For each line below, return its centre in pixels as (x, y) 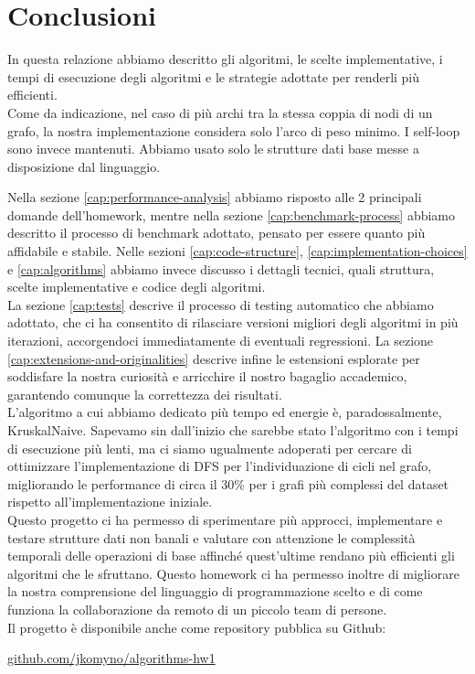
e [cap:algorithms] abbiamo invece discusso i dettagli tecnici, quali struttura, (221, 268)
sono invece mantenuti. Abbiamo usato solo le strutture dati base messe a (213, 149)
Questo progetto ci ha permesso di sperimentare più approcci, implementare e (225, 519)
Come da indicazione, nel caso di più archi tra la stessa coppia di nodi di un (220, 112)
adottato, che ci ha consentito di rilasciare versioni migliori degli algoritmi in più (233, 322)
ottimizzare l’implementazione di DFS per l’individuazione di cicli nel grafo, (220, 466)
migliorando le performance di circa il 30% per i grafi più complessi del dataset (228, 483)
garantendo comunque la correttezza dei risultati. (145, 394)
